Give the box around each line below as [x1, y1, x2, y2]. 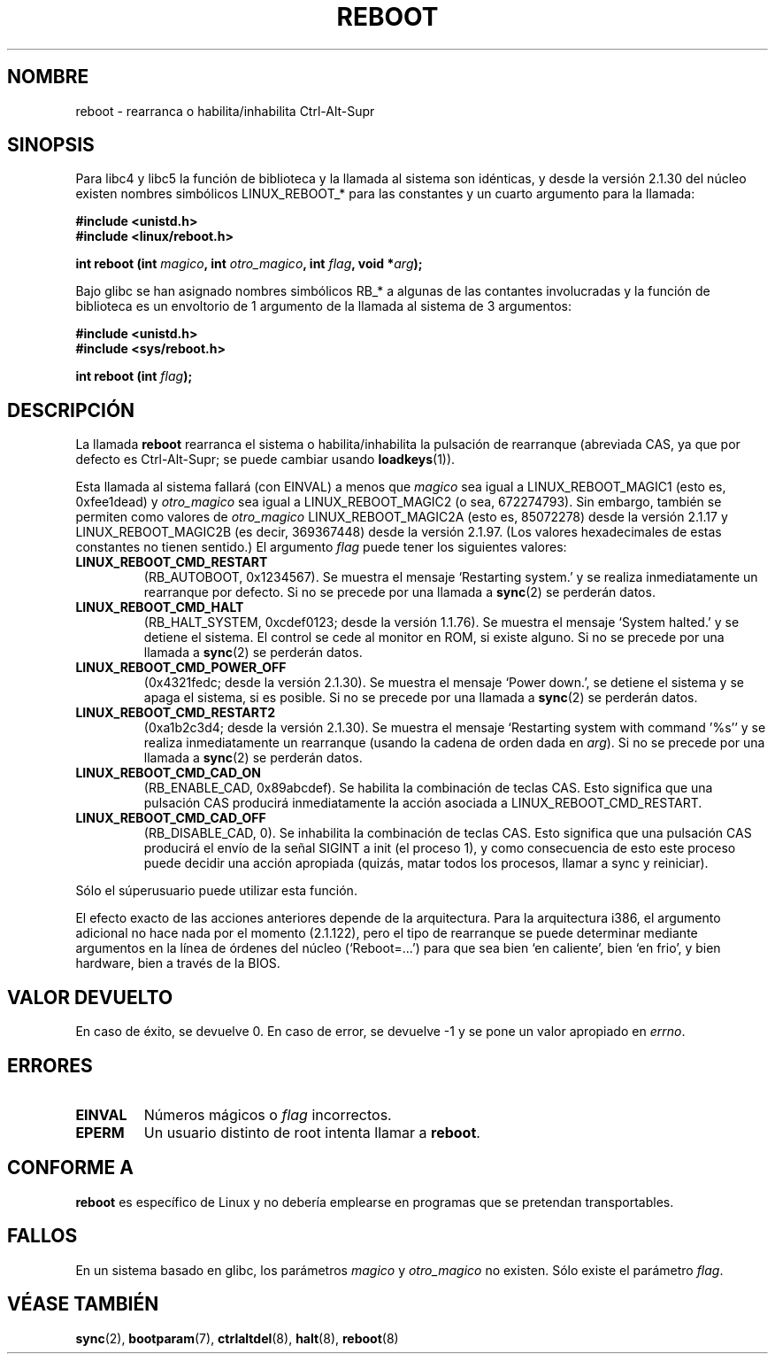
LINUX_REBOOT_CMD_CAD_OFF [75, 810, 266, 826]
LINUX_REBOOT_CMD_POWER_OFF [75, 660, 287, 676]
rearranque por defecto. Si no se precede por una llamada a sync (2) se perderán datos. [143, 584, 656, 600]
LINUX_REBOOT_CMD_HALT [75, 599, 244, 615]
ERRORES [7, 1054, 93, 1077]
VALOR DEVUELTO [7, 986, 173, 1009]
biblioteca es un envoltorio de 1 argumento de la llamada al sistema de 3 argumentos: [75, 298, 572, 314]
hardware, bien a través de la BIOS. [75, 955, 280, 971]
